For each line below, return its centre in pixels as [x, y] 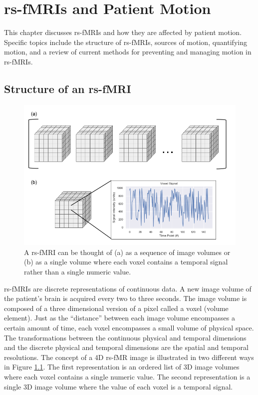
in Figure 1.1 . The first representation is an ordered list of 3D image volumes [122, 367]
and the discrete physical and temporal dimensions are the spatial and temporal [126, 347]
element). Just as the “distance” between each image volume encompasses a [120, 318]
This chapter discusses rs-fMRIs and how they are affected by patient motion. [123, 32]
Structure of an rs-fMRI [68, 88]
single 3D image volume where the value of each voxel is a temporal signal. [119, 386]
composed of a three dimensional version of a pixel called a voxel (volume [116, 308]
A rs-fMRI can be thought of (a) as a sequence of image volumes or [127, 252]
